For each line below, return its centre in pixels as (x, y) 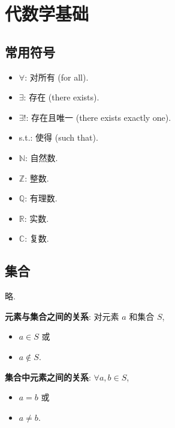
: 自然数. (41, 157)
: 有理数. (41, 198)
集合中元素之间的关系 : (48, 377)
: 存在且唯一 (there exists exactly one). (99, 117)
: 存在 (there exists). (61, 97)
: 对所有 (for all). (57, 77)
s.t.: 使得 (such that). (58, 137)
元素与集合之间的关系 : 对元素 (62, 316)
